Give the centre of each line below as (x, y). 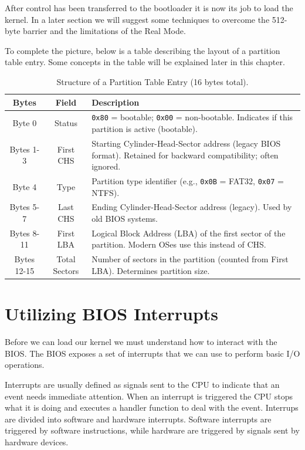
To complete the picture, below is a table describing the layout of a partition (143, 50)
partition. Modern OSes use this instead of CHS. (179, 244)
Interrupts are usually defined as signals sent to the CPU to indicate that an (142, 384)
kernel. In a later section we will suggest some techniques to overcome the (137, 19)
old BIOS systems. (125, 219)
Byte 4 (25, 186)
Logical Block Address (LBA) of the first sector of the (189, 233)
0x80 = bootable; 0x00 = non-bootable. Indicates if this (192, 117)
